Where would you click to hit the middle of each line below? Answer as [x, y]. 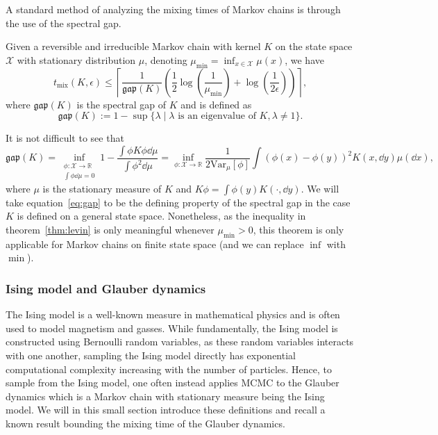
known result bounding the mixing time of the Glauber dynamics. [145, 423]
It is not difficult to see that [65, 138]
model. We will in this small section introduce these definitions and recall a [166, 410]
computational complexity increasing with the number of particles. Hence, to [169, 369]
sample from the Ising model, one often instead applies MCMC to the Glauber [172, 383]
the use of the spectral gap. [64, 23]
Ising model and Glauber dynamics [106, 288]
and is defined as [216, 104]
